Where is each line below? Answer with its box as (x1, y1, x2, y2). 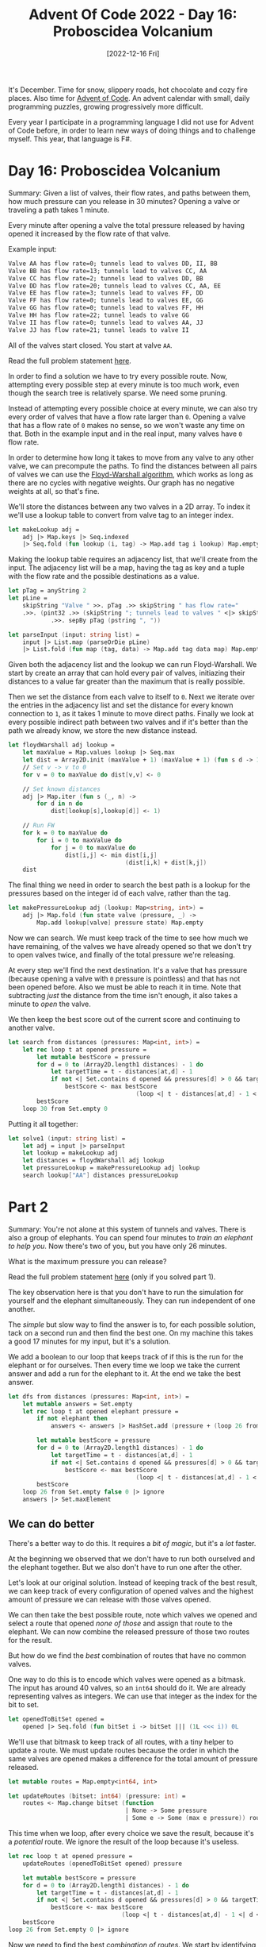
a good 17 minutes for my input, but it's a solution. (8, 1336, 171, 1346)
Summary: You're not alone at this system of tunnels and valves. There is (8, 1224, 247, 1234)
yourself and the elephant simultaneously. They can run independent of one (8, 1296, 256, 1305)
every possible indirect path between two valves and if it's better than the (8, 717, 249, 727)
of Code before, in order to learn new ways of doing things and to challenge (8, 125, 256, 135)
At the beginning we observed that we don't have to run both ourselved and (8, 1554, 256, 1563)
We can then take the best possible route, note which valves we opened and (8, 1610, 257, 1619)
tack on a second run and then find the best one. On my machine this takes (8, 1328, 253, 1337)
